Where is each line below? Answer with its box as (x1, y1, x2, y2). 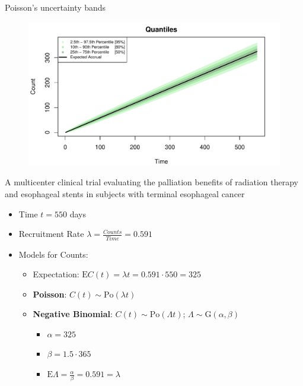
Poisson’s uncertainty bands (5, 1, 106, 13)
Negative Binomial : (33, 308, 113, 320)
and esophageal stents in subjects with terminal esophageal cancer (5, 188, 245, 200)
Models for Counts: (18, 248, 88, 260)
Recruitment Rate (18, 227, 84, 240)
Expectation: (33, 268, 79, 280)
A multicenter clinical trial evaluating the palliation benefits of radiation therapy (5, 176, 298, 188)
